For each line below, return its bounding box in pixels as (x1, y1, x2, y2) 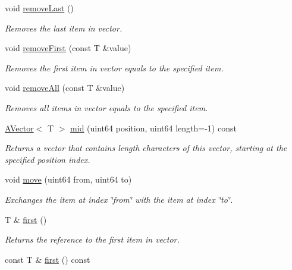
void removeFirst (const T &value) (5, 42, 131, 54)
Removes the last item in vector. (5, 21, 123, 34)
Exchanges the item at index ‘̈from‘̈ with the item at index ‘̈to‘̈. (5, 193, 233, 205)
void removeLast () (5, 2, 74, 14)
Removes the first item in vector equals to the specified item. (5, 61, 224, 74)
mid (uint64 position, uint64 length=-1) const (70, 121, 237, 134)
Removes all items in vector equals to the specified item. (5, 101, 208, 114)
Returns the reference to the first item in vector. (5, 233, 180, 246)
